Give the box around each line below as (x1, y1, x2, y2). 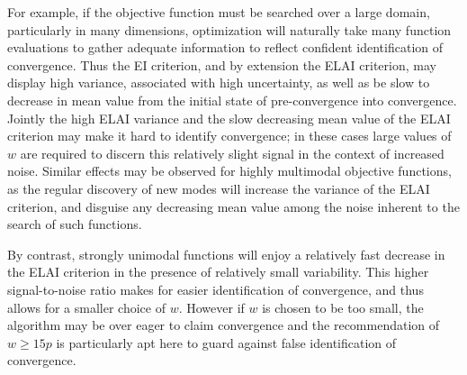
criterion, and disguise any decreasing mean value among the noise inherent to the (7, 197, 460, 215)
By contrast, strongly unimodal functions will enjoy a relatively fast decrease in (7, 244, 445, 263)
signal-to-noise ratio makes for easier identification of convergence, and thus (7, 279, 424, 298)
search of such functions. (7, 215, 142, 233)
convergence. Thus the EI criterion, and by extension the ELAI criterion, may (7, 55, 436, 74)
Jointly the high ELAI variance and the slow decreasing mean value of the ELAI (7, 108, 451, 127)
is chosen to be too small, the (262, 297, 424, 316)
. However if (178, 297, 245, 316)
